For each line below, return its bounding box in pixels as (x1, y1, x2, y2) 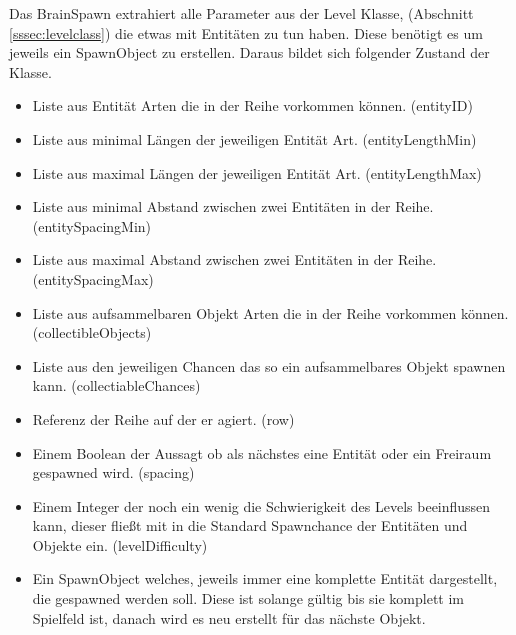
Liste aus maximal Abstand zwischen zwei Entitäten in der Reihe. (32, 249, 437, 270)
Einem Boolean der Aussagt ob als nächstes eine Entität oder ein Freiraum (32, 442, 492, 463)
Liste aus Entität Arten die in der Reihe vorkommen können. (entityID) (32, 95, 473, 116)
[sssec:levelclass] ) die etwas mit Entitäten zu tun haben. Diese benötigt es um (9, 22, 483, 43)
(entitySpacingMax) (32, 268, 154, 289)
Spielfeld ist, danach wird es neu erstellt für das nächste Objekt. (32, 607, 426, 628)
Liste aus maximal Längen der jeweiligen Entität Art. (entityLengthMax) (32, 162, 482, 183)
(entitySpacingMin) (32, 215, 152, 236)
